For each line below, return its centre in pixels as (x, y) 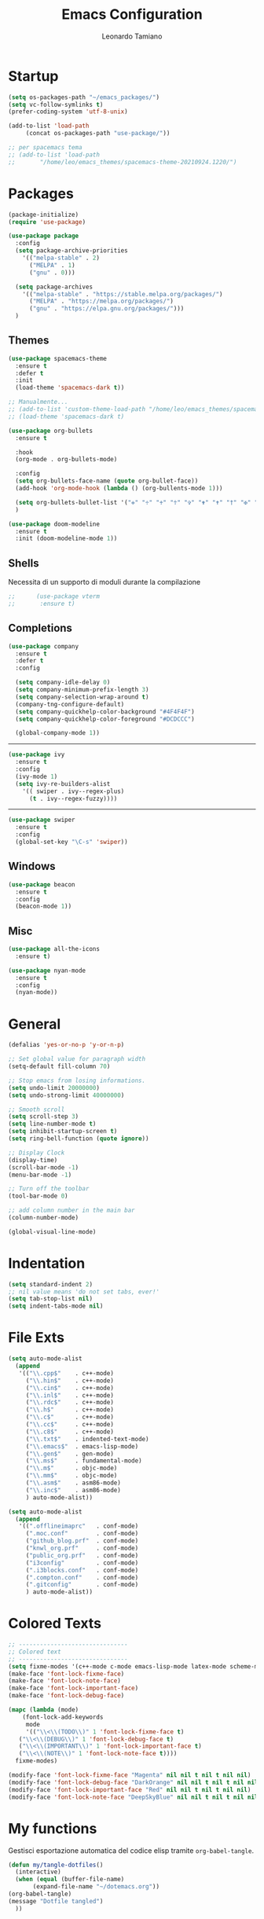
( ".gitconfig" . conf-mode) (82, 1585)
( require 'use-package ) (47, 222)
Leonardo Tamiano (132, 36)
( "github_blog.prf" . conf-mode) (82, 1541)
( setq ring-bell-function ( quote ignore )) (79, 1139)
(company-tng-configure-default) (70, 704)
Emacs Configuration (132, 15)
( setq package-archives (54, 287)
